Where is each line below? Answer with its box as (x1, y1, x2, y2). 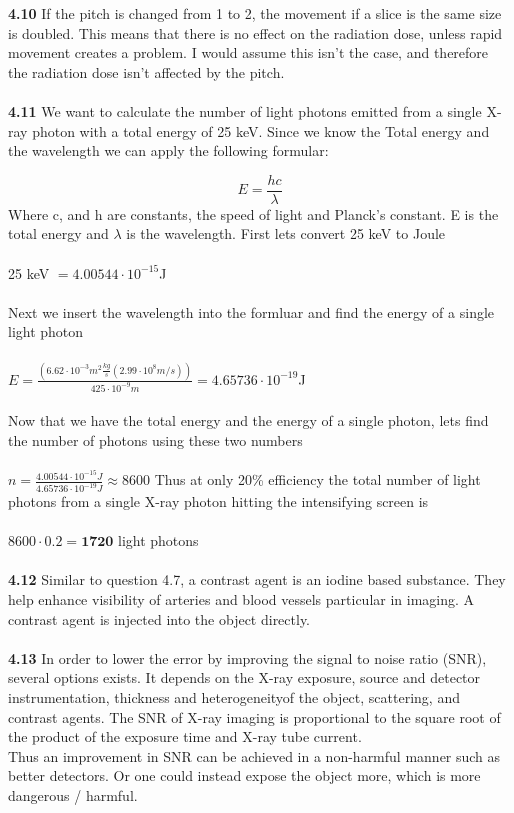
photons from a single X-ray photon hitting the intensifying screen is (8, 491, 429, 512)
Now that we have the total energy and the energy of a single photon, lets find (8, 410, 489, 431)
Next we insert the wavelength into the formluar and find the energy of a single (8, 301, 495, 322)
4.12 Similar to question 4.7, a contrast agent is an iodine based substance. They (8, 569, 506, 590)
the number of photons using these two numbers (8, 429, 303, 450)
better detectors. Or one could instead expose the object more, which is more (8, 765, 481, 786)
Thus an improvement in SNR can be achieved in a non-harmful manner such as (8, 745, 501, 766)
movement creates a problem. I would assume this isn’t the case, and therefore (8, 42, 489, 63)
